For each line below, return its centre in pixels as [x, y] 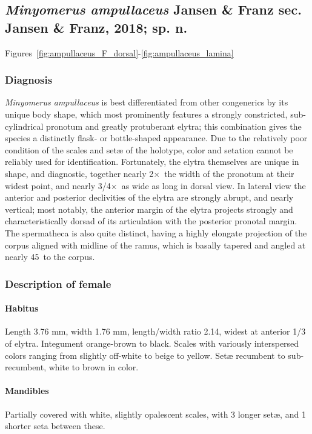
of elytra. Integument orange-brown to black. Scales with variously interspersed [152, 343]
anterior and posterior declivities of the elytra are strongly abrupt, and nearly [149, 197]
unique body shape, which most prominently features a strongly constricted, [146, 114]
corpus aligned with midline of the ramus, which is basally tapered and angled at [155, 245]
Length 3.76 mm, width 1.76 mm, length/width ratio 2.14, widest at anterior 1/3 [155, 331]
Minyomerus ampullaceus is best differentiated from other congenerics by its [147, 102]
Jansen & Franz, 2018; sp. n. [96, 27]
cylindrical [24, 126]
